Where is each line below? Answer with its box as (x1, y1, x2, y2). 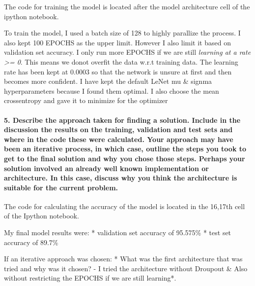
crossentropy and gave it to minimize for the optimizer (4, 95, 168, 106)
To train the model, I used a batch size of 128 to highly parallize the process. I (4, 28, 241, 38)
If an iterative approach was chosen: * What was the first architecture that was (4, 253, 243, 264)
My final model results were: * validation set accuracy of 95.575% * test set (4, 227, 231, 238)
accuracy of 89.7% (4, 237, 58, 247)
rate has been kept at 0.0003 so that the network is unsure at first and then (4, 66, 232, 76)
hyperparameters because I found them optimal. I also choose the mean (4, 85, 219, 96)
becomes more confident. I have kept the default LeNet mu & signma (4, 76, 212, 86)
